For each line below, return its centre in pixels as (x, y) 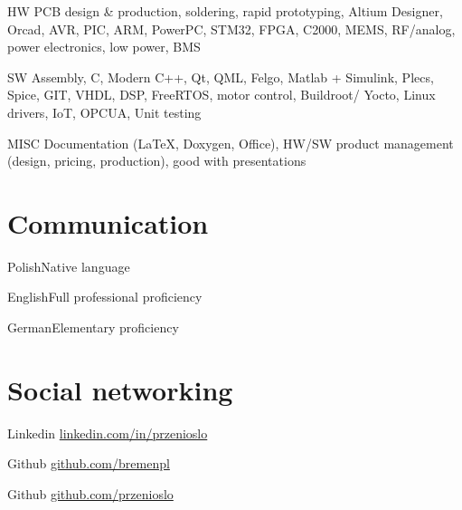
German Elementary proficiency (93, 327)
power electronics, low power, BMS (104, 47)
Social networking (120, 389)
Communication (108, 222)
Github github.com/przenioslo (90, 493)
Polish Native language (69, 266)
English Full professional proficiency (105, 297)
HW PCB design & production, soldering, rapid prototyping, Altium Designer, (225, 11)
